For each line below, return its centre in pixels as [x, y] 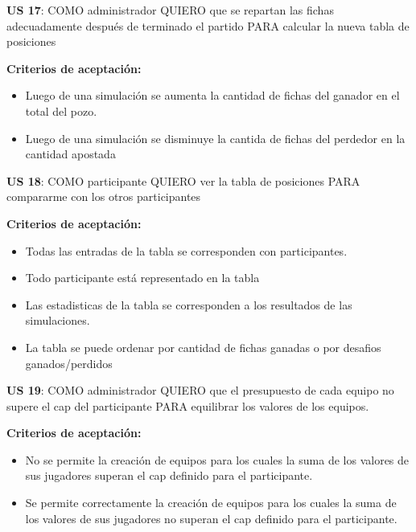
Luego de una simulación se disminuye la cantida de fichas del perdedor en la [215, 138]
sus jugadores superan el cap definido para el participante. [169, 475]
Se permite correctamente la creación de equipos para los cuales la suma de [211, 503]
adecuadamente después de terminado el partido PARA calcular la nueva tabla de [208, 25]
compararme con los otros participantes [104, 196]
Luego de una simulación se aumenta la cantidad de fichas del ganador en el [212, 95]
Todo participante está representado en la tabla [142, 278]
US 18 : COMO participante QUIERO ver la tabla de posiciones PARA [183, 180]
